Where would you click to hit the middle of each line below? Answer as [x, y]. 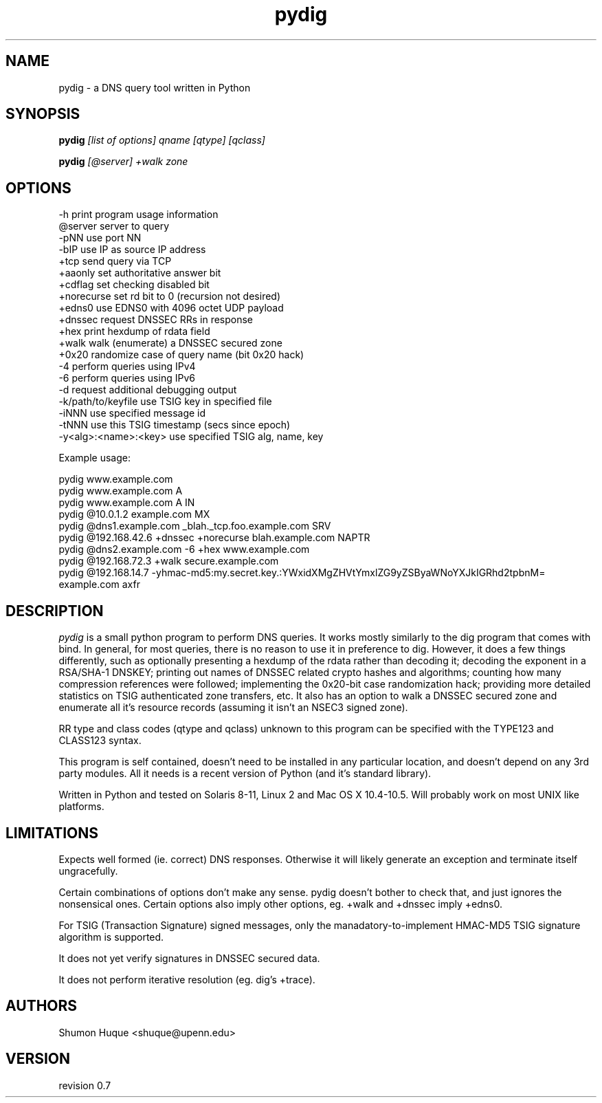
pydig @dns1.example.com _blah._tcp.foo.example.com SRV [195, 526]
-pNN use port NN [100, 238]
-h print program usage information [138, 215]
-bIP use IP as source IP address [132, 250]
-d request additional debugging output [148, 390]
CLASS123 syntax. [100, 741]
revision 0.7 [85, 1085]
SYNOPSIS [43, 114]
